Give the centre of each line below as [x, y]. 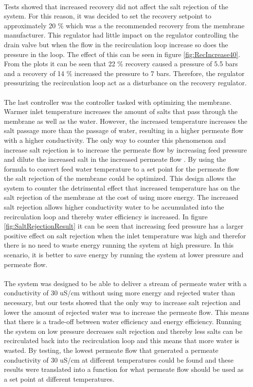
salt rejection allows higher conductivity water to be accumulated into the [114, 207]
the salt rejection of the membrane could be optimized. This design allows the [120, 178]
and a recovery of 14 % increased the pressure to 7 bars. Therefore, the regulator [124, 73]
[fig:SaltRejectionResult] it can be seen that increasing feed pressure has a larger [124, 226]
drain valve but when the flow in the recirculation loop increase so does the [116, 44]
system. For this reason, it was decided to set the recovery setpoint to [108, 16]
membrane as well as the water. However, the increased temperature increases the [126, 121]
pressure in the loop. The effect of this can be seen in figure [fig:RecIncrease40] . [122, 54]
